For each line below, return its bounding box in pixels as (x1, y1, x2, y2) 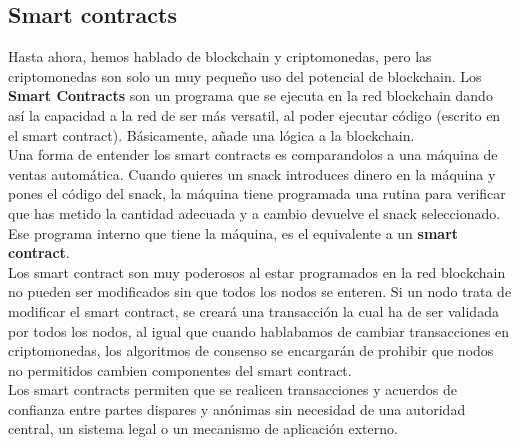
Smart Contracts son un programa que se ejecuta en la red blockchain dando (8, 85, 493, 106)
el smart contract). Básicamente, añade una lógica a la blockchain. (8, 124, 415, 145)
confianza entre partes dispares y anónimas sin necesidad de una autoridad (8, 398, 466, 419)
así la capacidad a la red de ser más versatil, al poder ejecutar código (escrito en (8, 104, 501, 125)
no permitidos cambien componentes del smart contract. (8, 359, 352, 380)
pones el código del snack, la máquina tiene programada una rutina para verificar (8, 183, 506, 204)
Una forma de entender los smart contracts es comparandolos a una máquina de (8, 144, 498, 165)
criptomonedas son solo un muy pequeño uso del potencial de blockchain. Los (8, 65, 482, 86)
